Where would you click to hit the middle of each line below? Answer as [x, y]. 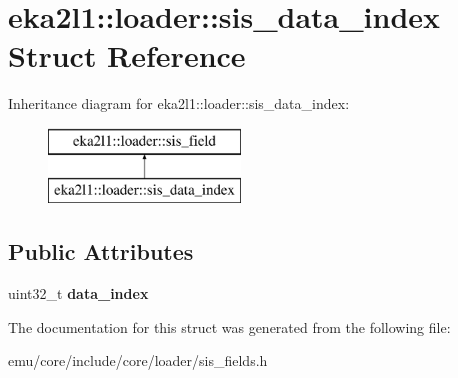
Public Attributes [101, 251]
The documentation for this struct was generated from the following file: [229, 326]
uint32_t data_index [78, 293]
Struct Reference [127, 55]
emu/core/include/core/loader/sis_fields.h [138, 360]
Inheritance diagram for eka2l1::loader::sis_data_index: [179, 103]
